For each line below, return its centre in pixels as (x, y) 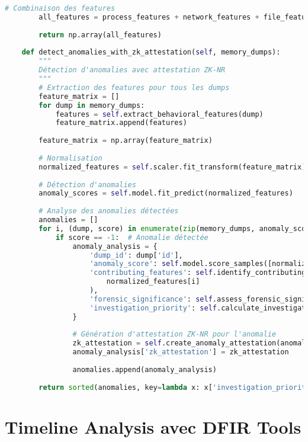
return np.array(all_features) (100, 35)
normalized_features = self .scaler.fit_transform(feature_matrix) (172, 167)
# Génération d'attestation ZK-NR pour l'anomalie (174, 334)
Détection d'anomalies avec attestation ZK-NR (132, 70)
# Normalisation (70, 158)
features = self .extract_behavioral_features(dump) (159, 114)
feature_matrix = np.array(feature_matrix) (126, 141)
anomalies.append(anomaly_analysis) (145, 369)
